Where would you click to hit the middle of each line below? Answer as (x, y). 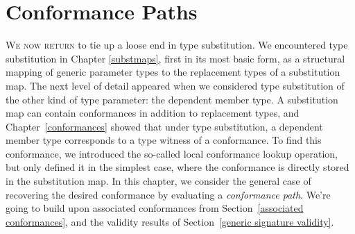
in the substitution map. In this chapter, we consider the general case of (158, 181)
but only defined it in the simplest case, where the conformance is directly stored (177, 167)
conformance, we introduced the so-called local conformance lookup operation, (172, 153)
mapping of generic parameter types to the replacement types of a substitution (173, 72)
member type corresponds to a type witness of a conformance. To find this (164, 140)
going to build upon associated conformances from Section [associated (155, 208)
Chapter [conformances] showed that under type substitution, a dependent (164, 126)
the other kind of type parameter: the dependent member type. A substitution (172, 99)
